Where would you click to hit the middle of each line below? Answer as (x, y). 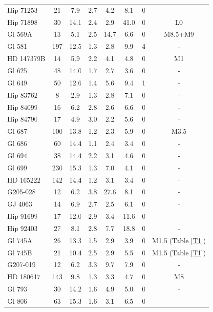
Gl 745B (20, 252)
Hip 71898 (22, 22)
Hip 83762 (22, 94)
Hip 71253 (22, 10)
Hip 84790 (22, 119)
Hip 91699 (22, 216)
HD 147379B (26, 58)
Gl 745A (20, 240)
